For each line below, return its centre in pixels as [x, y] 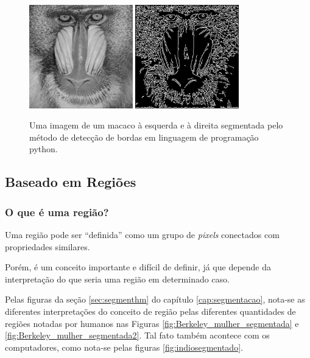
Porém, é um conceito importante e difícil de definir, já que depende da [138, 267]
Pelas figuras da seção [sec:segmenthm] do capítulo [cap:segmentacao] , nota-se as [155, 299]
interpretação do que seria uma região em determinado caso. [117, 279]
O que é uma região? [57, 212]
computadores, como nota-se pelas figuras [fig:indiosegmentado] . [124, 347]
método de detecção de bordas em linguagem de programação [144, 137]
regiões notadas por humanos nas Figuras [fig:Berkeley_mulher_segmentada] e [152, 323]
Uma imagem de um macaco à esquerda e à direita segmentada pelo [156, 125]
